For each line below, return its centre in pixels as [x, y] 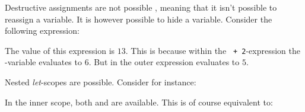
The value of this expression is [60, 50]
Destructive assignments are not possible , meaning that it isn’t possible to [141, 7]
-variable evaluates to [43, 62]
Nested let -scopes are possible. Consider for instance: [101, 82]
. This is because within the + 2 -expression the [213, 50]
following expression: [42, 31]
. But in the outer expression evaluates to [164, 62]
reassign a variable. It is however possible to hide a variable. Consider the [139, 19]
